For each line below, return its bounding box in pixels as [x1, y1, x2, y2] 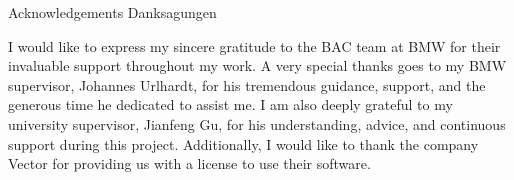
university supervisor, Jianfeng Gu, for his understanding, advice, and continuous [8, 113, 506, 134]
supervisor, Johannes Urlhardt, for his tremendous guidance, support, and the [8, 74, 486, 95]
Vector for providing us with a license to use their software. [8, 153, 371, 174]
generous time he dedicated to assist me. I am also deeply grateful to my [8, 94, 453, 115]
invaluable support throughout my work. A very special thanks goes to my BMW [8, 55, 507, 76]
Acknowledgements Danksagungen [8, 2, 217, 22]
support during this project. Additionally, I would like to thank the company [8, 133, 479, 154]
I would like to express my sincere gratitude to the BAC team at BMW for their [8, 35, 501, 56]
